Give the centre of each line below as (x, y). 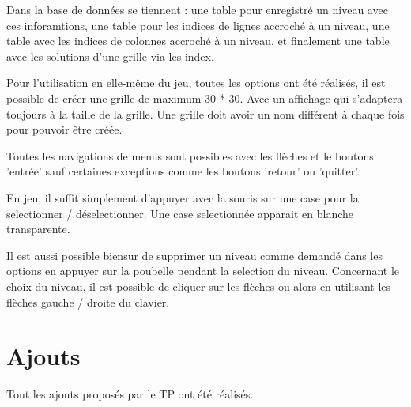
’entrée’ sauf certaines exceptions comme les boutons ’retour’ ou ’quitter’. (183, 171)
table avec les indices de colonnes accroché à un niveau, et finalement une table (198, 41)
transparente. (38, 229)
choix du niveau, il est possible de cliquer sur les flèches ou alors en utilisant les (199, 286)
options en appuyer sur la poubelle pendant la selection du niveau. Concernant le (203, 271)
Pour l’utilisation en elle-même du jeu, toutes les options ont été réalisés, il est (196, 83)
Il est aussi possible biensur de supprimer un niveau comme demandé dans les (194, 255)
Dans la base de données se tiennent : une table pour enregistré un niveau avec (197, 9)
